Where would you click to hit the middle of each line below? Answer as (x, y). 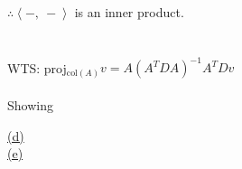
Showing (30, 105)
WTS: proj (37, 67)
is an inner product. (129, 12)
